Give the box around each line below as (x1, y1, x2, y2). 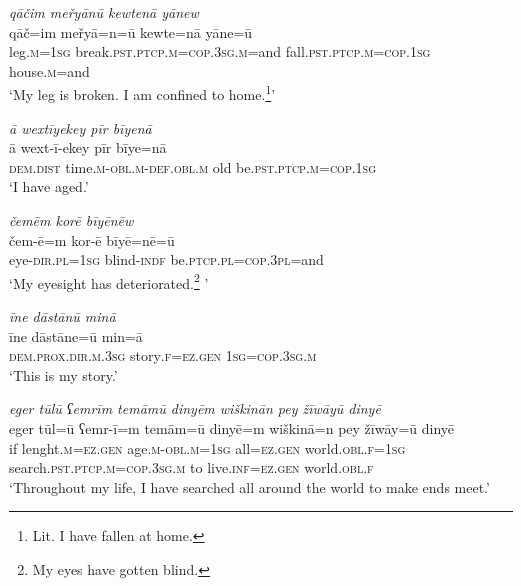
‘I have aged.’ (9, 176, 89, 197)
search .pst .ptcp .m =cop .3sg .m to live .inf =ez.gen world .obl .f (9, 457, 374, 478)
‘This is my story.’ (9, 364, 118, 385)
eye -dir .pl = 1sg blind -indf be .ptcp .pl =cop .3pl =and (9, 249, 324, 270)
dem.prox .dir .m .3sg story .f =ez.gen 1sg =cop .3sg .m (9, 345, 317, 366)
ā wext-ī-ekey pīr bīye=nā (9, 137, 167, 158)
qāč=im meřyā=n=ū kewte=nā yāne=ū (9, 21, 253, 42)
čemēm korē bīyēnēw (9, 210, 134, 230)
